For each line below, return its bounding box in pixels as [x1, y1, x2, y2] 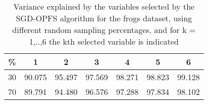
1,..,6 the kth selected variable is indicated [29, 36, 179, 47]
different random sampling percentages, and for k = [12, 24, 196, 36]
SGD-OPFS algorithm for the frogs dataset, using [16, 12, 192, 24]
